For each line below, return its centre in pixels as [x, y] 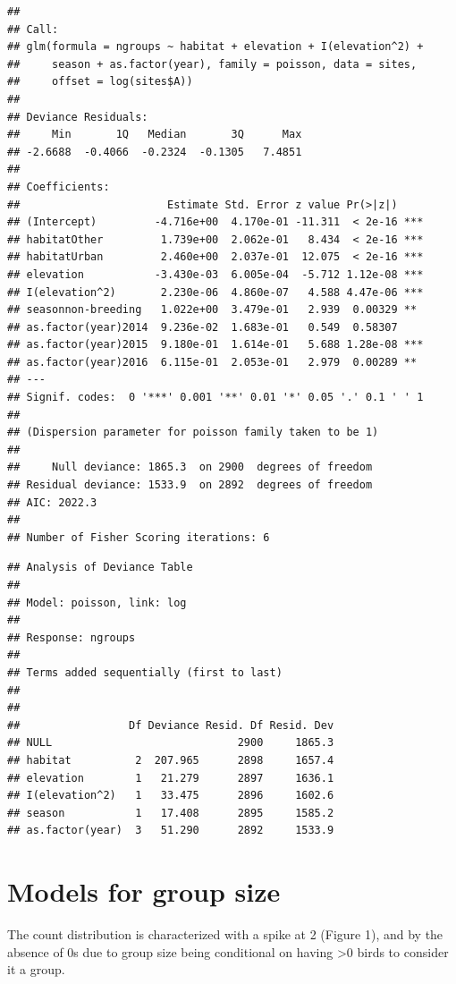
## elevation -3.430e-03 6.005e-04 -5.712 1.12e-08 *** [215, 274]
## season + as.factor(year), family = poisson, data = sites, [212, 64]
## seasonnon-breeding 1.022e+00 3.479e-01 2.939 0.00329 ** [212, 310]
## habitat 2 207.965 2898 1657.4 [171, 760]
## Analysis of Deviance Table [100, 568]
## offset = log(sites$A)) [100, 82]
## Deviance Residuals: [78, 117]
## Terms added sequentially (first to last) [145, 672]
